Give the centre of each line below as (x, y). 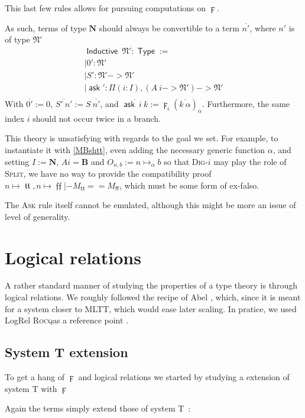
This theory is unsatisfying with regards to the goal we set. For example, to (142, 138)
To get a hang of (35, 377)
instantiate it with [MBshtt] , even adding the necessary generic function (135, 149)
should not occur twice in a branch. (97, 118)
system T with (31, 388)
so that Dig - (186, 161)
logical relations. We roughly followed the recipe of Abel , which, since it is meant (153, 297)
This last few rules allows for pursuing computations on (106, 8)
